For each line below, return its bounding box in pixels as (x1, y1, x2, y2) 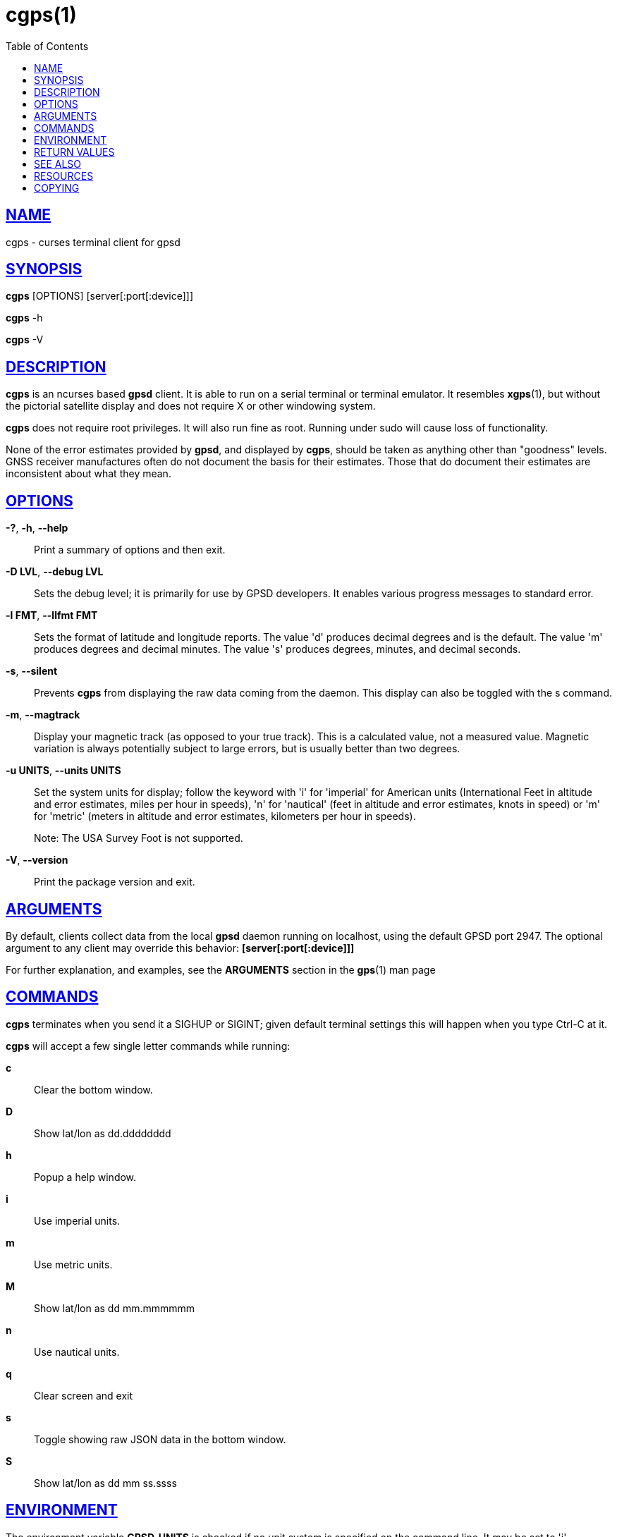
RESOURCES (34, 169, 94, 182)
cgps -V (6, 333, 44, 346)
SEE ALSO (34, 157, 82, 170)
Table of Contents (6, 39, 89, 52)
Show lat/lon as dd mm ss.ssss (34, 1476, 177, 1489)
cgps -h (6, 312, 43, 324)
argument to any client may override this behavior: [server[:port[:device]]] (6, 941, 355, 954)
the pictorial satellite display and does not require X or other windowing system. (6, 400, 376, 412)
